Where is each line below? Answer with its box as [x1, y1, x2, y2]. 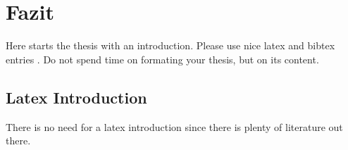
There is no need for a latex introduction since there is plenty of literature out [6, 119, 343, 134]
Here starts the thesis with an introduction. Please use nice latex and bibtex [6, 38, 335, 53]
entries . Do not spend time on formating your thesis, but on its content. [6, 51, 319, 66]
